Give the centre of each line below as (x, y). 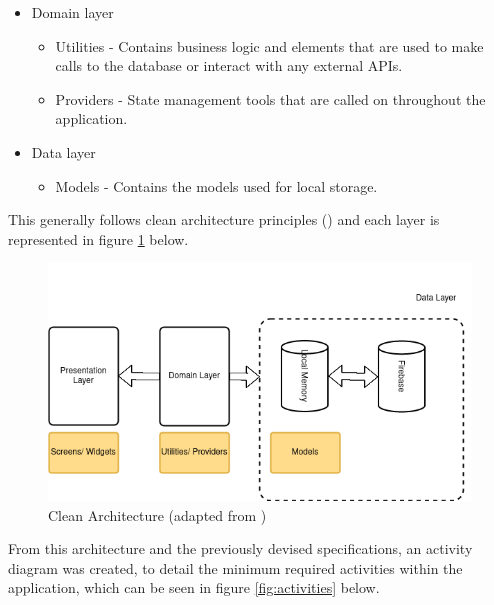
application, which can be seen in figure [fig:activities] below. (194, 587)
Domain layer (72, 12)
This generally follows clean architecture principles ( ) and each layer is (224, 219)
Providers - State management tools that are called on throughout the (270, 98)
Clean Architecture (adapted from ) (157, 514)
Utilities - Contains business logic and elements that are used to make (269, 45)
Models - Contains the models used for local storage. (216, 185)
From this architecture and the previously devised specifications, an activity (240, 548)
